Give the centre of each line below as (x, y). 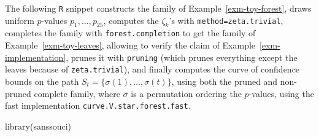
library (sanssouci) (38, 126)
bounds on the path (42, 81)
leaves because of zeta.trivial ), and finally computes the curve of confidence (152, 69)
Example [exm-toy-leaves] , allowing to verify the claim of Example (130, 45)
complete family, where (77, 93)
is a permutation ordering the (186, 93)
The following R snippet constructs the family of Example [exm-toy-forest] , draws (158, 8)
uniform (20, 20)
